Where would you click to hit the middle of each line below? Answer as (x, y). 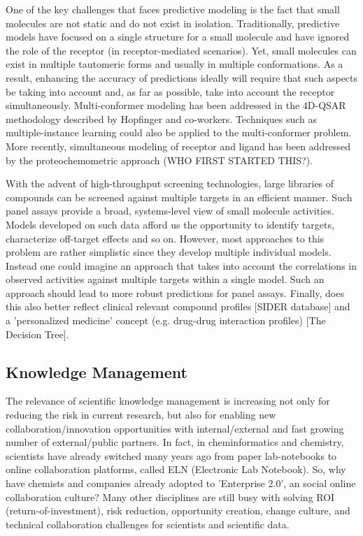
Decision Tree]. (37, 334)
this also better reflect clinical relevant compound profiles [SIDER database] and (178, 306)
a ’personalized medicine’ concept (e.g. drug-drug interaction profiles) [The (166, 320)
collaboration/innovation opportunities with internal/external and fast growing (175, 428)
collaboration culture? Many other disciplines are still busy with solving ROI (170, 497)
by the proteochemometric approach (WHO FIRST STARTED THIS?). (159, 160)
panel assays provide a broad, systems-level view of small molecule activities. (170, 211)
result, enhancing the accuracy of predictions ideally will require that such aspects (182, 77)
